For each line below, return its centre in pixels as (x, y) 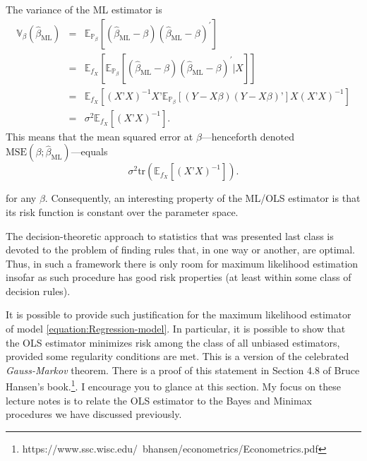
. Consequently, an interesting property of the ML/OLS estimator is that (203, 198)
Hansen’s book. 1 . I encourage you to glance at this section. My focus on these (173, 385)
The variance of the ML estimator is (84, 9)
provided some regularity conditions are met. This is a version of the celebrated (178, 356)
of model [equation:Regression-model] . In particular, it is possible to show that (176, 329)
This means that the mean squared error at (100, 136)
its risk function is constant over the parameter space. (122, 211)
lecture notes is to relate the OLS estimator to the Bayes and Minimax (159, 400)
